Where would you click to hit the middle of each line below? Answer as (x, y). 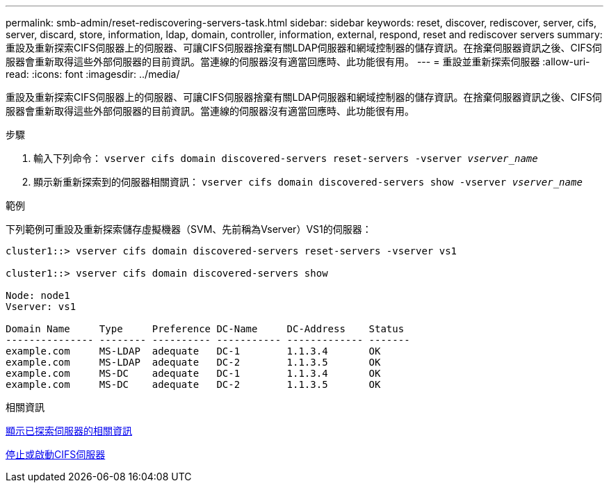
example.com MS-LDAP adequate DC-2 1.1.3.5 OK (193, 362)
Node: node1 (38, 295)
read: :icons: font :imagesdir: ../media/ (93, 74)
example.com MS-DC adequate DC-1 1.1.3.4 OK (193, 373)
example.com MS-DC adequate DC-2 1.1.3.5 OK (193, 384)
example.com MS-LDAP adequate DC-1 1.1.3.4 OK (193, 351)
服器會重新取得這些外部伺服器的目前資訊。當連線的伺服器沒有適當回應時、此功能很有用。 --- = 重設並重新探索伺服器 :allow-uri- (298, 62)
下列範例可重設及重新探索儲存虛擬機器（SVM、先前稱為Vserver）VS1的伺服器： (189, 229)
